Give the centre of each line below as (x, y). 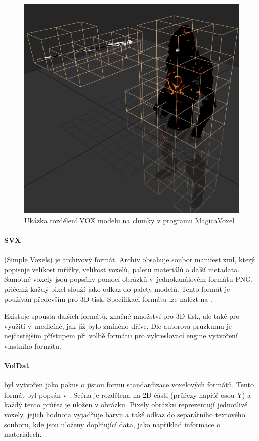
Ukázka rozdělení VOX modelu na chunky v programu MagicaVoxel (129, 220)
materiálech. (23, 434)
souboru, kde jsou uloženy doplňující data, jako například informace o (112, 424)
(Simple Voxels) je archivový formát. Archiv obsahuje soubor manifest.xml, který (129, 259)
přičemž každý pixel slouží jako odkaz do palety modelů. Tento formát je (117, 289)
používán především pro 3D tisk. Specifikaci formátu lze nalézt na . (108, 299)
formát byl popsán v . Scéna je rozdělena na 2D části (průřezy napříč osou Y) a (127, 394)
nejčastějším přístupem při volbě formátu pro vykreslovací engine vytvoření (121, 336)
